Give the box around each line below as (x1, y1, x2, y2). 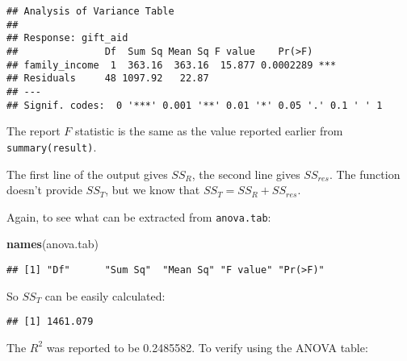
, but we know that (105, 181, 200, 198)
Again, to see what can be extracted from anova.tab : (6, 208, 271, 225)
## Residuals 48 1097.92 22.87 (6, 73, 209, 85)
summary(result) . (6, 138, 97, 155)
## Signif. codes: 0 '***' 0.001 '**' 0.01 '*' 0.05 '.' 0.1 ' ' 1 (6, 99, 383, 111)
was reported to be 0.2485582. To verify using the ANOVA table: (46, 338, 368, 355)
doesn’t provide (6, 181, 82, 198)
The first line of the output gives (6, 165, 168, 182)
